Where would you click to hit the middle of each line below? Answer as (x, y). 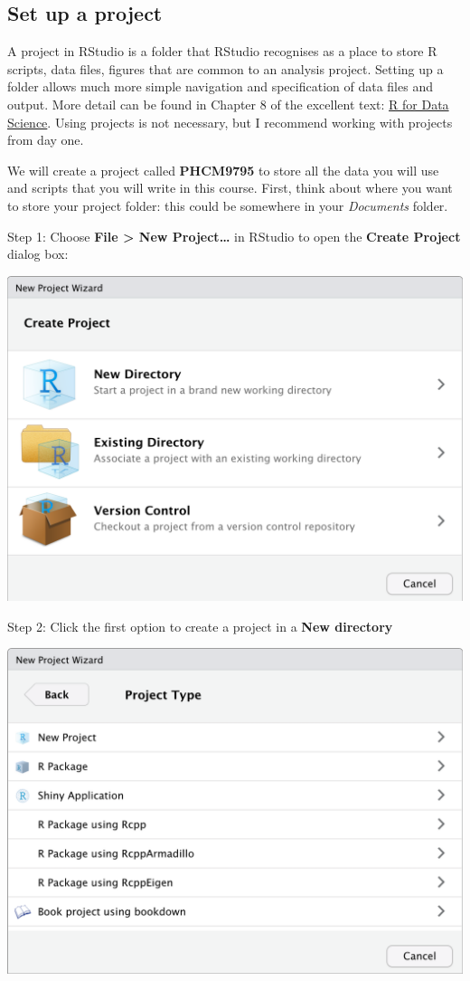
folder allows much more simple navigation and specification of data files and (220, 86)
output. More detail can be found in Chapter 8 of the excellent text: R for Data (228, 104)
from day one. (46, 140)
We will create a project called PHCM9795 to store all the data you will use (223, 170)
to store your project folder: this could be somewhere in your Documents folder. (228, 205)
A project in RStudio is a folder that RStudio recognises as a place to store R (222, 51)
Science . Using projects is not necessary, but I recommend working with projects (230, 122)
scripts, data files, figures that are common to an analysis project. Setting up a (226, 68)
